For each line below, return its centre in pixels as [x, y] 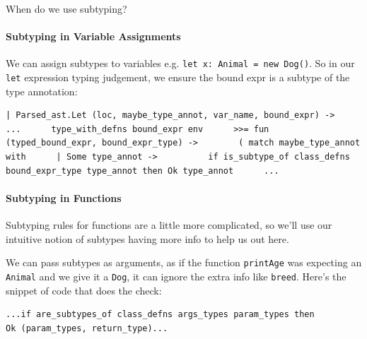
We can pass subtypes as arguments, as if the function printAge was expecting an [184, 262]
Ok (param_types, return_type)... [87, 328]
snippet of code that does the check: [84, 290]
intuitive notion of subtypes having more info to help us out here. [147, 238]
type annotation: [42, 91]
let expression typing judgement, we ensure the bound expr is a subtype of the [178, 77]
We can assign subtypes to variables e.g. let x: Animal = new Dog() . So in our [180, 63]
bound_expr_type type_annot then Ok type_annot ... [142, 171]
